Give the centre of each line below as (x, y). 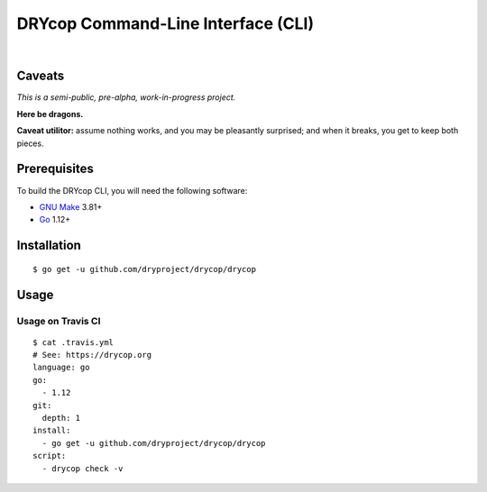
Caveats (41, 76)
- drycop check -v (83, 468)
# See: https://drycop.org (92, 355)
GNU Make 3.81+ (71, 206)
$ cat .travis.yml (74, 342)
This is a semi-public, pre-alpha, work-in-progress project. (126, 97)
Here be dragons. (50, 114)
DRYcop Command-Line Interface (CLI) (165, 23)
